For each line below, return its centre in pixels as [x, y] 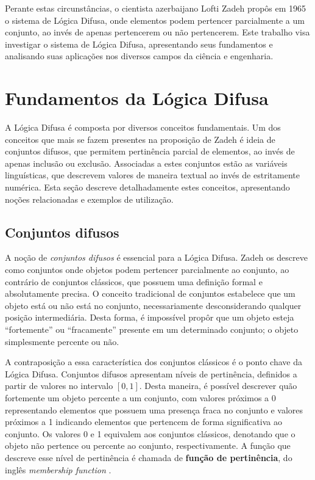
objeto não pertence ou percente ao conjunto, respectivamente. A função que [148, 445]
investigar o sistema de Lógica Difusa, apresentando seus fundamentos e [139, 44]
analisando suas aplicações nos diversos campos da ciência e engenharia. [139, 56]
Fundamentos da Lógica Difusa [137, 98]
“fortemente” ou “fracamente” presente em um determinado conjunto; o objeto [152, 329]
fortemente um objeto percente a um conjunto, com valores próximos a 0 [140, 397]
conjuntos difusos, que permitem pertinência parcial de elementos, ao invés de [150, 151]
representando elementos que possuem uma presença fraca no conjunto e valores [154, 409]
